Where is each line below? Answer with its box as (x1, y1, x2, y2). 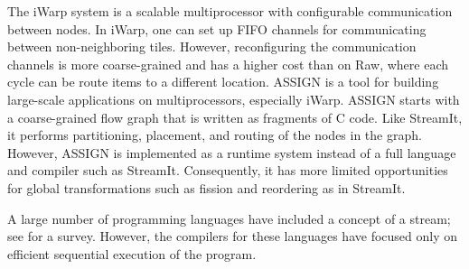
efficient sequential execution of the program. (7, 244, 257, 263)
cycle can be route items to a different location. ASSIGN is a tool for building (7, 72, 439, 91)
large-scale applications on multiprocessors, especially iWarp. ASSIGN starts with (7, 89, 460, 108)
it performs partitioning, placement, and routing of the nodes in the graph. (7, 125, 422, 144)
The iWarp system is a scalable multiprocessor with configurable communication (7, 2, 453, 20)
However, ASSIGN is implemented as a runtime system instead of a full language (7, 143, 456, 162)
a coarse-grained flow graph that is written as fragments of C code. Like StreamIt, (7, 107, 463, 126)
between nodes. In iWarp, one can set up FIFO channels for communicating (7, 19, 427, 38)
